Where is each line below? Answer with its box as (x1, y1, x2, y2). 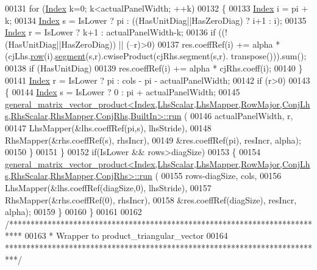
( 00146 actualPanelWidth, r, (184, 109, 293, 122)
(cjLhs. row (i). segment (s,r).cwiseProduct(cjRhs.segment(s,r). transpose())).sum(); (5, 49, 307, 62)
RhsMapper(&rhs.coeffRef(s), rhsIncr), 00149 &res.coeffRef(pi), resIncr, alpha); (5, 133, 301, 146)
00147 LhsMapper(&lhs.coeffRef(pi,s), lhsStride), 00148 (5, 121, 212, 134)
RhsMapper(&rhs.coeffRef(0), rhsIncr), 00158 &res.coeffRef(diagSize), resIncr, (5, 193, 297, 206)
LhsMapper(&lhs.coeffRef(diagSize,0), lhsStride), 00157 (5, 181, 212, 194)
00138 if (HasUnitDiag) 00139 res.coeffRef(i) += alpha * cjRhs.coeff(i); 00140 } (5, 61, 303, 74)
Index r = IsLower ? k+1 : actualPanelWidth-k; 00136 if (5, 26, 216, 38)
